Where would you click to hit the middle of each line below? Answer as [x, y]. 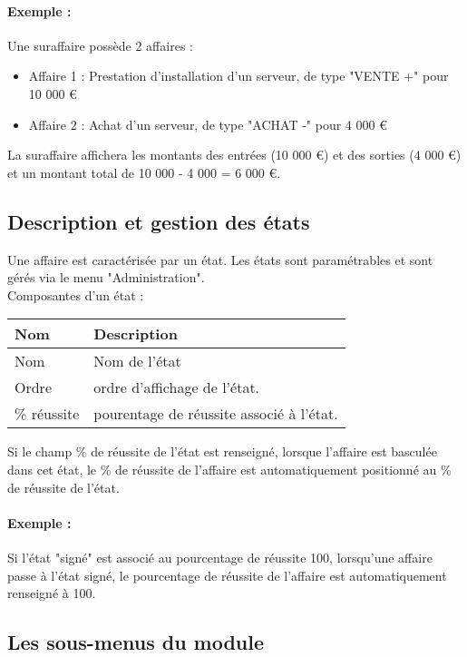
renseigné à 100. [52, 593]
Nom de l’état [137, 361]
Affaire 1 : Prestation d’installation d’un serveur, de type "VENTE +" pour [238, 76]
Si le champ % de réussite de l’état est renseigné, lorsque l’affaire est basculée [222, 451]
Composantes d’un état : [76, 294]
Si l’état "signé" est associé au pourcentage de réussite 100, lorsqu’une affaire [220, 557]
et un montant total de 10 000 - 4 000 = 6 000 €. [144, 172]
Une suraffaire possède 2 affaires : [100, 45]
